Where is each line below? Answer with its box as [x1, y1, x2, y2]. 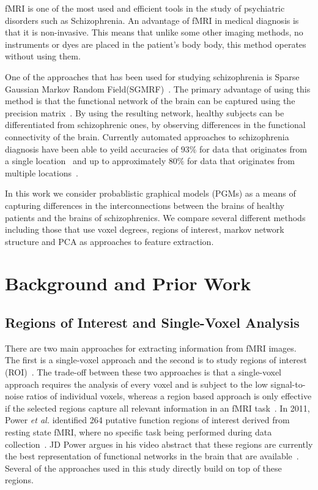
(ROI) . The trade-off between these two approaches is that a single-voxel [5, 366, 282, 379]
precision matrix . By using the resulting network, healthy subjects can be [5, 106, 284, 119]
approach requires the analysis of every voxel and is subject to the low [5, 377, 268, 390]
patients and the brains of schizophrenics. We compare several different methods [5, 211, 306, 224]
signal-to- [270, 377, 306, 390]
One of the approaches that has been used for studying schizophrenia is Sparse [5, 70, 300, 83]
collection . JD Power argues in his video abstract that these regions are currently [5, 437, 313, 450]
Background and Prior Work [5, 271, 251, 296]
